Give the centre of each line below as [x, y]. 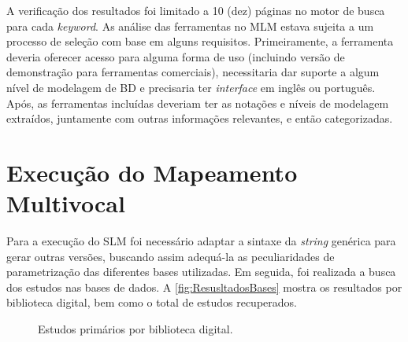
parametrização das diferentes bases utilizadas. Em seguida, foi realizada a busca [201, 272]
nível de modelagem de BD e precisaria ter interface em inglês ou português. [191, 87]
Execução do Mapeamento [152, 172]
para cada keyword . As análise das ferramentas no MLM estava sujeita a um [190, 26]
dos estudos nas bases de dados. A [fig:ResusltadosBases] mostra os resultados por [204, 287]
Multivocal [66, 203]
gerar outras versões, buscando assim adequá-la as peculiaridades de [171, 256]
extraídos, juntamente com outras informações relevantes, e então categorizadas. [200, 118]
